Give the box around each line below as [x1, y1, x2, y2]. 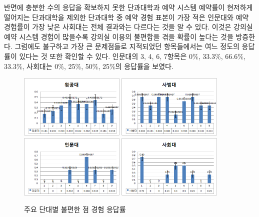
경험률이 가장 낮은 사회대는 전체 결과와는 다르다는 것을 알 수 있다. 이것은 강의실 [4, 21, 253, 32]
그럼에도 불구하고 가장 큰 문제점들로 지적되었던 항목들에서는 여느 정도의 [14, 41, 239, 51]
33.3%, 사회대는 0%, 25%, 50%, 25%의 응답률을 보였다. [4, 60, 173, 71]
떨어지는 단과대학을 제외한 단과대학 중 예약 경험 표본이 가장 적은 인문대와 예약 [4, 11, 249, 22]
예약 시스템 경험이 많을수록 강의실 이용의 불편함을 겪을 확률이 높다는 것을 [4, 31, 233, 41]
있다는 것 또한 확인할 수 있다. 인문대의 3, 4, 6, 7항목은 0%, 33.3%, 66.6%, [19, 50, 245, 61]
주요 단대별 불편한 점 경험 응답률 [24, 204, 126, 214]
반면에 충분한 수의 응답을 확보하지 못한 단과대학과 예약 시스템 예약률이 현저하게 [4, 2, 253, 12]
